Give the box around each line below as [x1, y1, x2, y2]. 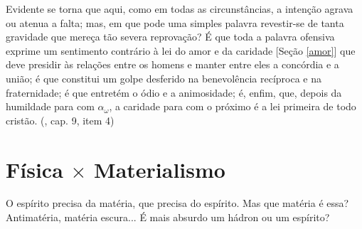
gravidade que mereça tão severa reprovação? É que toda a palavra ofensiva [6, 29, 335, 44]
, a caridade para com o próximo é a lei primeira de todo [109, 99, 356, 114]
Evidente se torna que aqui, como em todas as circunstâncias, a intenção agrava [6, 1, 353, 16]
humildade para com [6, 99, 95, 114]
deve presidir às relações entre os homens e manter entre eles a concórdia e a [6, 57, 339, 72]
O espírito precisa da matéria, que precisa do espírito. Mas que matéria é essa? [6, 196, 349, 211]
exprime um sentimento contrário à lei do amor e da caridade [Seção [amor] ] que [6, 43, 356, 58]
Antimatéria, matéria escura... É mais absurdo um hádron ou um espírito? [6, 210, 330, 225]
